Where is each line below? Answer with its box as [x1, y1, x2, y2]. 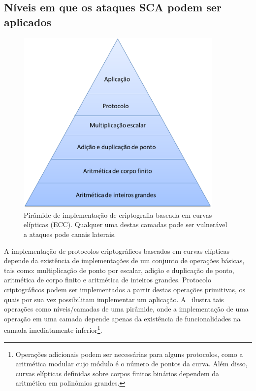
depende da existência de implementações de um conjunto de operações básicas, [4, 255, 245, 266]
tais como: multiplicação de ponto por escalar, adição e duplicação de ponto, [4, 265, 234, 275]
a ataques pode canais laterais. [24, 229, 116, 239]
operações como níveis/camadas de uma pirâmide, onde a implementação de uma [4, 304, 249, 314]
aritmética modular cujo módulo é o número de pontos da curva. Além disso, [15, 358, 248, 369]
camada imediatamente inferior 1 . [4, 323, 102, 335]
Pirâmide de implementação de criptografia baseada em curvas [24, 209, 212, 220]
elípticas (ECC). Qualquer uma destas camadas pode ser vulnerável [24, 219, 227, 230]
